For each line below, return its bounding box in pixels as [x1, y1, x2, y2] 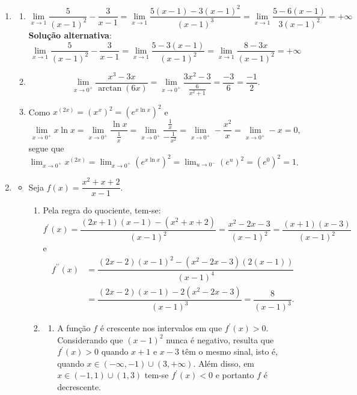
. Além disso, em [193, 357, 255, 369]
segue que [28, 141, 64, 154]
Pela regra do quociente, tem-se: [43, 204, 161, 216]
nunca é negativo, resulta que [166, 333, 274, 346]
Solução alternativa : [28, 28, 112, 41]
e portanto [215, 369, 254, 381]
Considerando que [57, 333, 123, 346]
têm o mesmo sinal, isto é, [182, 345, 278, 358]
